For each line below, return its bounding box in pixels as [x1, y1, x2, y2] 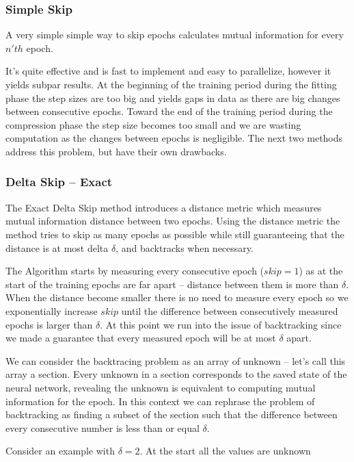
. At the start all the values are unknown [139, 444, 311, 458]
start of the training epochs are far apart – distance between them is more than [5, 277, 339, 291]
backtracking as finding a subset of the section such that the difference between [5, 407, 338, 422]
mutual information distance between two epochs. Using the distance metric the [5, 214, 340, 228]
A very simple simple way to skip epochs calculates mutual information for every [5, 27, 344, 42]
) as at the [299, 264, 343, 278]
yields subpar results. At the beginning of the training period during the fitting [5, 77, 337, 91]
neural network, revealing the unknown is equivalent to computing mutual [5, 380, 316, 394]
